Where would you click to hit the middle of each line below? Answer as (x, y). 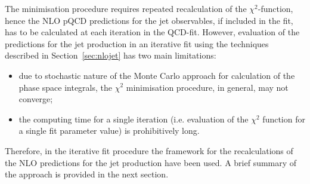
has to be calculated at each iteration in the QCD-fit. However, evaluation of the (152, 32)
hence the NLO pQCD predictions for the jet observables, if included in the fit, (149, 20)
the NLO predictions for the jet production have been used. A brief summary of (151, 162)
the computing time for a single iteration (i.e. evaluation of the (134, 119)
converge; (36, 99)
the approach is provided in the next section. (87, 174)
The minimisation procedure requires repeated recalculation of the (126, 8)
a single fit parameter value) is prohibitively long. (109, 131)
